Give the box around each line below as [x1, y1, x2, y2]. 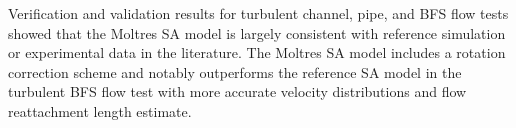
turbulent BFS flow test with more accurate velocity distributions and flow [8, 81, 467, 102]
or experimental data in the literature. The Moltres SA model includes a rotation [8, 42, 506, 63]
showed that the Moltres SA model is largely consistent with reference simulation [8, 22, 506, 43]
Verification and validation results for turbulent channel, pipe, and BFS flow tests [8, 3, 509, 23]
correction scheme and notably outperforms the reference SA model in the [8, 61, 462, 82]
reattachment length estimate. [8, 100, 192, 121]
